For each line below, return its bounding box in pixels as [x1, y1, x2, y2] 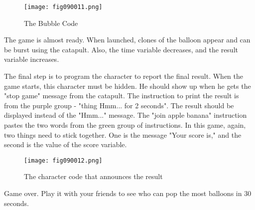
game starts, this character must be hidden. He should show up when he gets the [4, 80, 251, 91]
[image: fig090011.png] [24, 3, 103, 10]
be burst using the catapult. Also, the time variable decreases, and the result [4, 44, 238, 54]
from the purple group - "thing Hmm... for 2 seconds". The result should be [4, 100, 234, 110]
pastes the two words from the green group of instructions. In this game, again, [4, 120, 246, 130]
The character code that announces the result [24, 171, 163, 182]
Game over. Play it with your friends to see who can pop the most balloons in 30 [4, 188, 252, 199]
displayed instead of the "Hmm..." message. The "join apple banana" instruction [4, 110, 247, 120]
